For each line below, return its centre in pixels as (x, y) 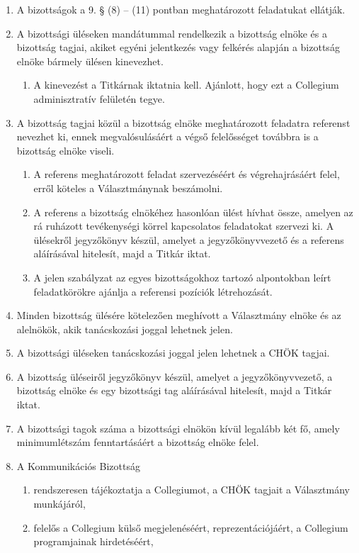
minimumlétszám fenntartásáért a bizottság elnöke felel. (138, 442)
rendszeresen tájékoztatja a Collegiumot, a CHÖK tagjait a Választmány (192, 490)
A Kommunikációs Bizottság (78, 465)
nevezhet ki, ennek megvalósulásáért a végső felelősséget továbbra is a (167, 136)
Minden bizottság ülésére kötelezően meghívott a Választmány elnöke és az (179, 315)
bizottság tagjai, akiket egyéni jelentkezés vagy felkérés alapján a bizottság (178, 47)
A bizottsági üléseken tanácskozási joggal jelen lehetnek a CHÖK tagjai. (173, 353)
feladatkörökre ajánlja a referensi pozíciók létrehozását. (153, 291)
